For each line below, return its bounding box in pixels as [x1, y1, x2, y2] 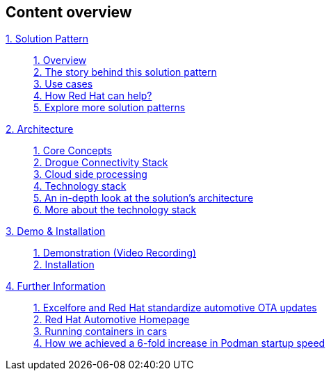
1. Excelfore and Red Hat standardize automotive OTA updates [33, 302, 317, 314]
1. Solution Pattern [6, 33, 89, 45]
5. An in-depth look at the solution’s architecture [33, 192, 254, 204]
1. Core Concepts [33, 145, 112, 157]
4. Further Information [6, 280, 106, 293]
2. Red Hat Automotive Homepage [33, 313, 190, 326]
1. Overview [33, 54, 87, 67]
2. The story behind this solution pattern [33, 66, 217, 79]
